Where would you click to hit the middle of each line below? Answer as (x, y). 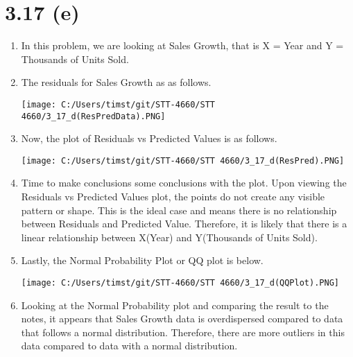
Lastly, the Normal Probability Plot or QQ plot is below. (142, 260)
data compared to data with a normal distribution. (129, 346)
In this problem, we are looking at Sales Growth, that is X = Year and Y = (182, 45)
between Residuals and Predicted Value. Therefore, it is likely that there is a (184, 224)
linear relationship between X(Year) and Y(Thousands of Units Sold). (169, 237)
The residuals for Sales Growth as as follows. (116, 82)
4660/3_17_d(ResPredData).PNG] (93, 116)
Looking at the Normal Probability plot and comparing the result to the (175, 305)
